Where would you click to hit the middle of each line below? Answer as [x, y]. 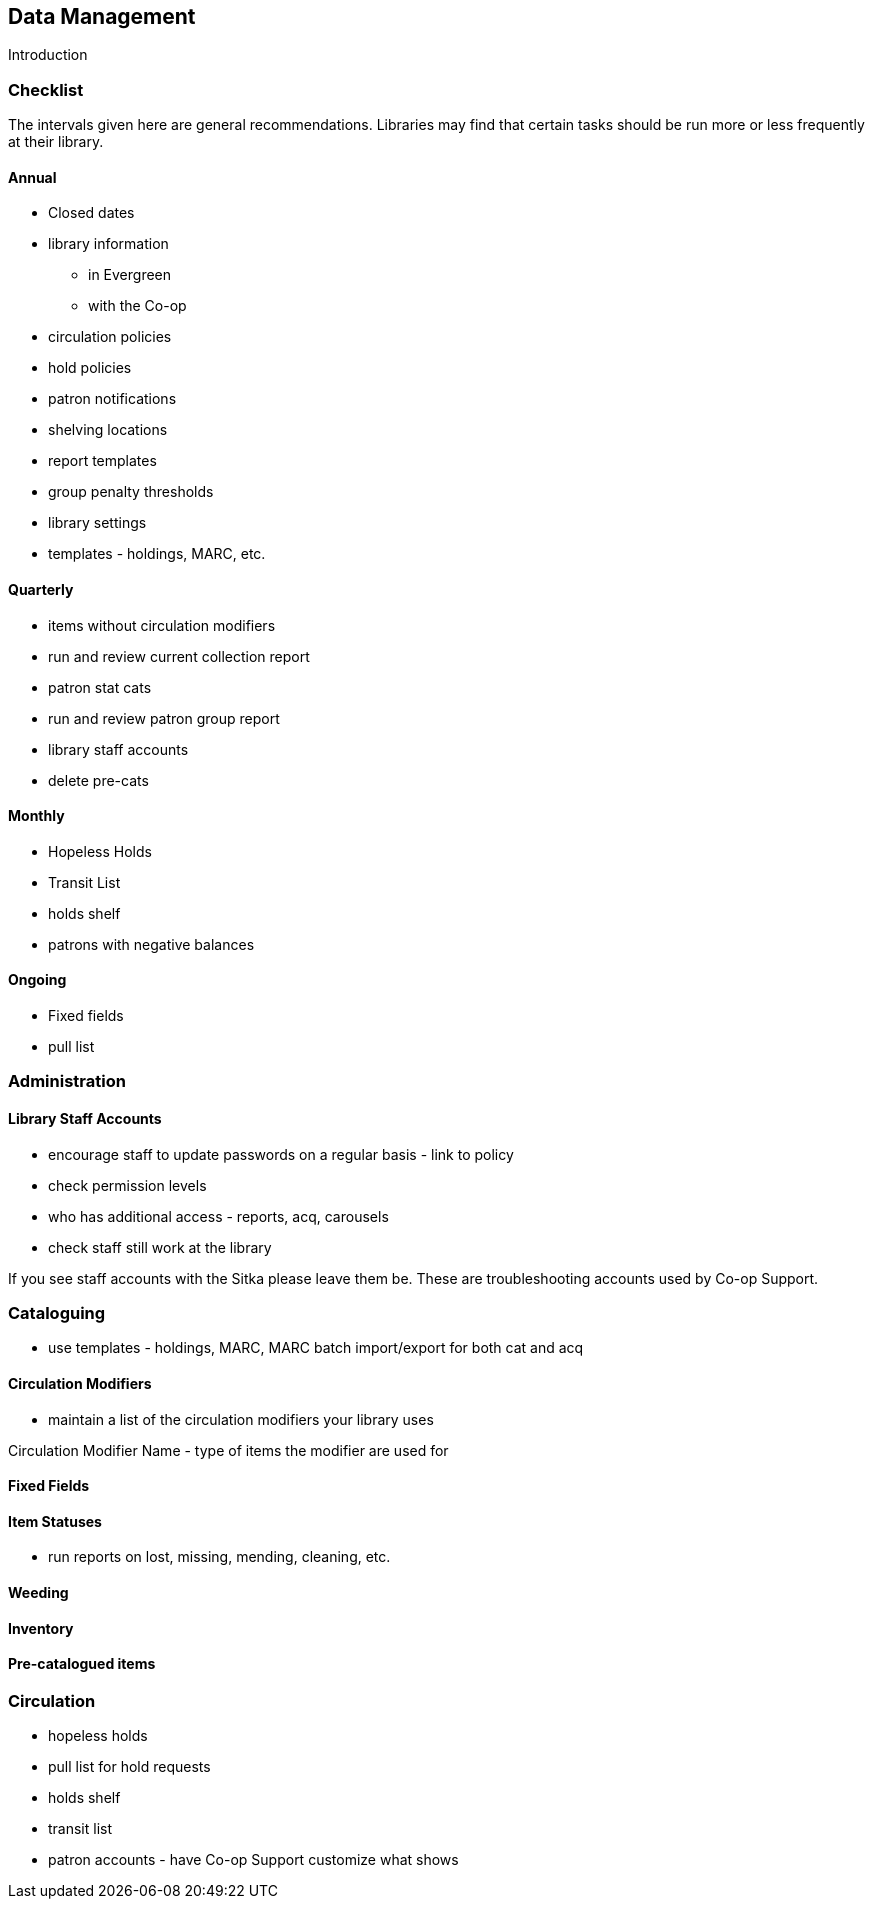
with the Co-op [137, 306]
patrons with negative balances [151, 944]
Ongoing [37, 980]
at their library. [56, 142]
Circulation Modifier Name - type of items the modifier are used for [228, 1450]
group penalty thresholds [131, 492]
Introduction [48, 55]
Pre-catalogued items [82, 1664]
